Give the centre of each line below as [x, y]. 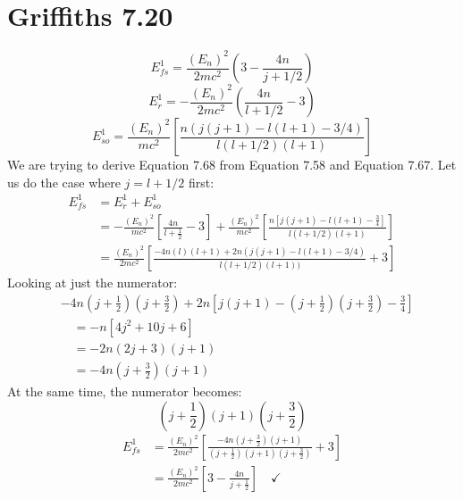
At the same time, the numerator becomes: [125, 391]
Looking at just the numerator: [93, 283]
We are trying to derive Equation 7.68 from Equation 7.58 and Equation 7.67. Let [232, 165]
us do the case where [64, 182]
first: [202, 182]
